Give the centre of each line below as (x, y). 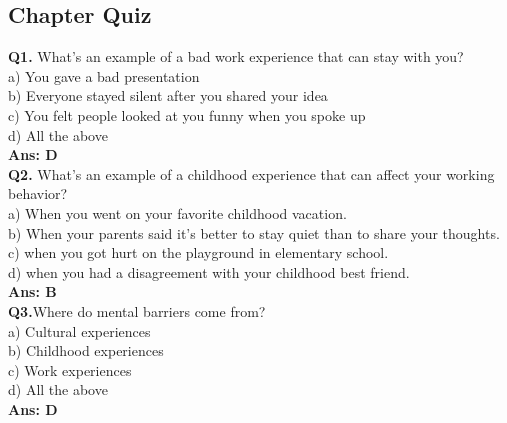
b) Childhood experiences (86, 350)
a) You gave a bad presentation (104, 75)
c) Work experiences (70, 369)
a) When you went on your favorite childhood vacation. (177, 212)
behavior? (38, 193)
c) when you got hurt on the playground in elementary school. (198, 252)
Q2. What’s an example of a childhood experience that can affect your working (251, 173)
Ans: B (32, 291)
